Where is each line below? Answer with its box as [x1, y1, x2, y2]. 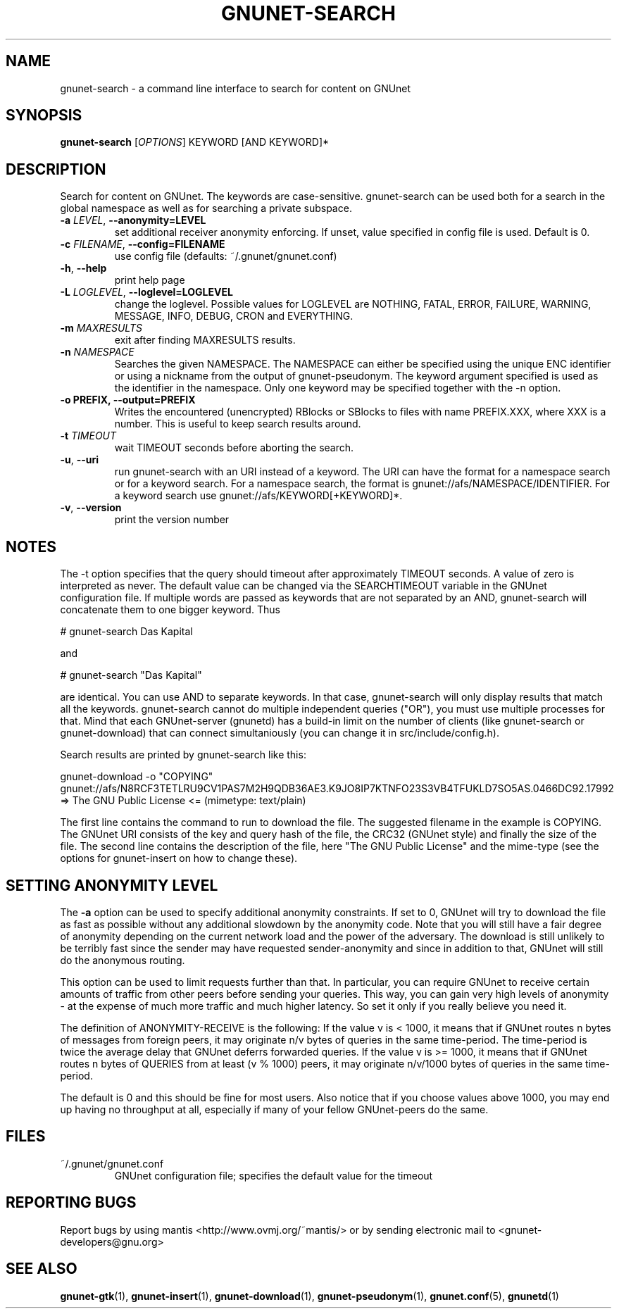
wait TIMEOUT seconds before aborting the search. [114, 442, 354, 454]
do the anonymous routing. [60, 953, 185, 966]
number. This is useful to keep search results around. [114, 418, 361, 430]
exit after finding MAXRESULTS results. [114, 334, 296, 346]
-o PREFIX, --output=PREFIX [60, 394, 196, 406]
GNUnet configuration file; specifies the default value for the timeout [114, 1169, 433, 1182]
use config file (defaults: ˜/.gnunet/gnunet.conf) [114, 250, 337, 263]
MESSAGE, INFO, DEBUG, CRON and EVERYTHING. [114, 310, 354, 323]
